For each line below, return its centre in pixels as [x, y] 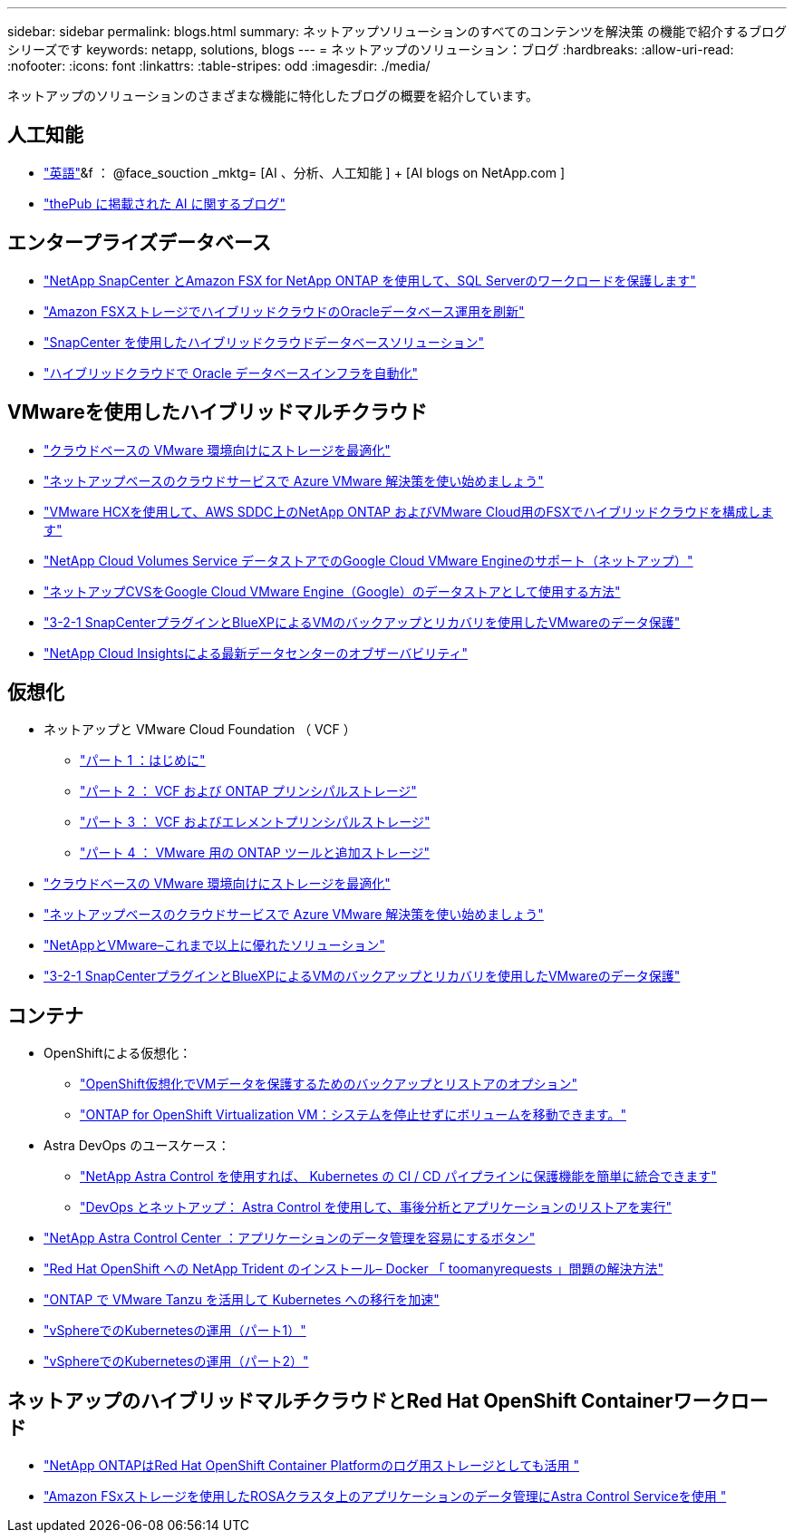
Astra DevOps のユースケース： [137, 1146]
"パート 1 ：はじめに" [143, 760]
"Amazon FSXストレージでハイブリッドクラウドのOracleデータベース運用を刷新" [284, 311]
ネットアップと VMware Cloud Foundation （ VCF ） [200, 730]
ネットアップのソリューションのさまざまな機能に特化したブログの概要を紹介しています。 [273, 96]
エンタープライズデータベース [140, 243]
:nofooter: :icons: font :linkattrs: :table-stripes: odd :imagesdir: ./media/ [219, 66]
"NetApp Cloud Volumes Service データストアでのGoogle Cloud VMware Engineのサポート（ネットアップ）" [368, 560]
